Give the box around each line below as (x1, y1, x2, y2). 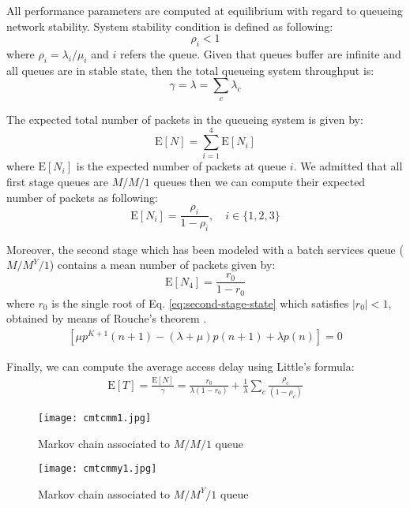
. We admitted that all (293, 158, 403, 174)
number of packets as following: (6, 189, 158, 205)
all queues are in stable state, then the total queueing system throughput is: (6, 62, 374, 78)
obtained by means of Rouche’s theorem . (6, 310, 207, 327)
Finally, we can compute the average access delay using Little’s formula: (6, 357, 355, 374)
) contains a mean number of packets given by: (49, 256, 276, 273)
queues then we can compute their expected (153, 174, 366, 190)
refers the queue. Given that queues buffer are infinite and (119, 45, 401, 62)
